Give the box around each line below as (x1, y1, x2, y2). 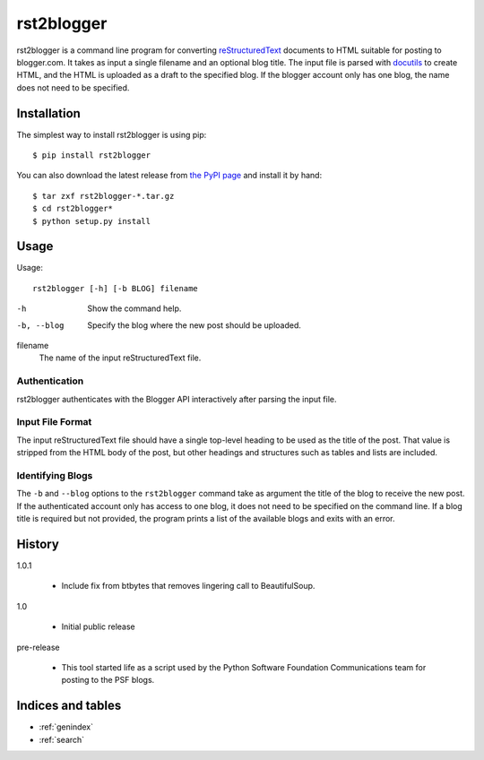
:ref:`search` (39, 734, 85, 745)
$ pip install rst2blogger (32, 151, 151, 160)
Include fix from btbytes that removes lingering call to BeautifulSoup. (61, 581, 315, 592)
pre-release (16, 642, 60, 652)
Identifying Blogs (16, 469, 93, 481)
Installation (16, 106, 81, 121)
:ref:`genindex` (39, 721, 94, 732)
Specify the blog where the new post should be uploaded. (87, 319, 302, 331)
